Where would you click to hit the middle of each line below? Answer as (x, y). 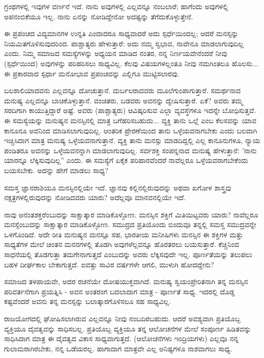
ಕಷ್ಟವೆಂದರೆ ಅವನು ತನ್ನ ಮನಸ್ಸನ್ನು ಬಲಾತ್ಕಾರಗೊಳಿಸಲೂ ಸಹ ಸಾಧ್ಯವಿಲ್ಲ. (87, 301)
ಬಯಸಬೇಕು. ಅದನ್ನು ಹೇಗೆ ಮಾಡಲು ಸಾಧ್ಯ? (56, 170)
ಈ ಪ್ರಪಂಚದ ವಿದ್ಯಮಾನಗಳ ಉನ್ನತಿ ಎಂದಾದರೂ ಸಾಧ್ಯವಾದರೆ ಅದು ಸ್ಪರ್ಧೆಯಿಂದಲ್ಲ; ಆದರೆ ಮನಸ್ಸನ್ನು (121, 33)
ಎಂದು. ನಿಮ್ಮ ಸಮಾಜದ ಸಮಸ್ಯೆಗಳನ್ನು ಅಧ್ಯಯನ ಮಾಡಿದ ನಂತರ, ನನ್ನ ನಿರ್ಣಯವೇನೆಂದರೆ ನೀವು (116, 53)
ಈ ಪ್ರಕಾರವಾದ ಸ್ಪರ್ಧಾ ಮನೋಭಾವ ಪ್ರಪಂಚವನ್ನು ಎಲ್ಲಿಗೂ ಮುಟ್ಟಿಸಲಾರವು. (92, 73)
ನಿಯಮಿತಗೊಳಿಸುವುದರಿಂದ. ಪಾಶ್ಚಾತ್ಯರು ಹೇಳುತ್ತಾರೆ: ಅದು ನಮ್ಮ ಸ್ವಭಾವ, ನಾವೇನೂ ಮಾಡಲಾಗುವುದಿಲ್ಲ (124, 43)
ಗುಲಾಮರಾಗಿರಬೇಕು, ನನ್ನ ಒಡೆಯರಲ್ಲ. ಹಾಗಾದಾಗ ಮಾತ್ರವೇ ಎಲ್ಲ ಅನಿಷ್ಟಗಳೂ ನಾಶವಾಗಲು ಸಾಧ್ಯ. (118, 348)
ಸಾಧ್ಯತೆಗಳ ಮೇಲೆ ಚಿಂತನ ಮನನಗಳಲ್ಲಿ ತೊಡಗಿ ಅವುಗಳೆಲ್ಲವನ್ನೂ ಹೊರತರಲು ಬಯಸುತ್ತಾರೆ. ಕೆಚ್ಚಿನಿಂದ (122, 244)
